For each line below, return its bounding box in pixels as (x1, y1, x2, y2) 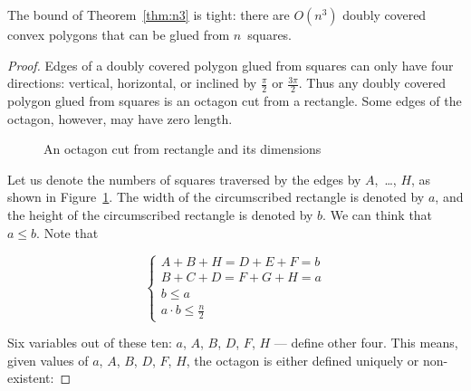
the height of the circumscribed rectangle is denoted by (7, 205, 313, 224)
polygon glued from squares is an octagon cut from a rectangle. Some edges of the (7, 91, 462, 110)
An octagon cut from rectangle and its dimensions (43, 139, 322, 158)
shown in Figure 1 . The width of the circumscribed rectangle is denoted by (7, 187, 425, 206)
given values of (7, 350, 89, 369)
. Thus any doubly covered (298, 73, 447, 92)
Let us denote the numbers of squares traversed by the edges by (7, 169, 361, 188)
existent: (7, 368, 54, 387)
